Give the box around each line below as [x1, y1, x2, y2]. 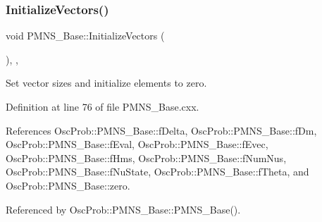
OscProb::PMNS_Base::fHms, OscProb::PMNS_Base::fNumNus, [6, 150, 287, 165]
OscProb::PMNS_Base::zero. [6, 178, 130, 192]
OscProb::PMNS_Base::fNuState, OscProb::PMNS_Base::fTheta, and [6, 164, 309, 179]
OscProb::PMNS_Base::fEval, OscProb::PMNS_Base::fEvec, [6, 137, 268, 152]
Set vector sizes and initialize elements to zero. [6, 75, 207, 90]
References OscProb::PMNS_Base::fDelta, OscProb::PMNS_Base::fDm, [6, 123, 317, 137]
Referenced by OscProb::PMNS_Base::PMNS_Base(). [6, 202, 241, 216]
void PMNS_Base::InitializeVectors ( [6, 28, 165, 43]
